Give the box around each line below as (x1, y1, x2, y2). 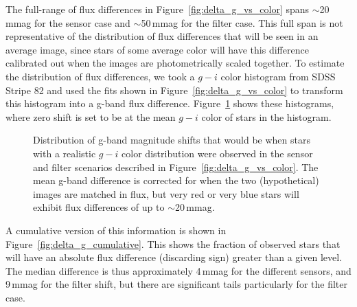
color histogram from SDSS (220, 69, 336, 83)
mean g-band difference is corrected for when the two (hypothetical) (33, 173, 319, 187)
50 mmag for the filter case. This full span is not (141, 15, 343, 30)
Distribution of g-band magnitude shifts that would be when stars (33, 133, 310, 147)
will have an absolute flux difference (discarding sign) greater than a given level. (5, 250, 342, 264)
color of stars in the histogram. (201, 109, 332, 124)
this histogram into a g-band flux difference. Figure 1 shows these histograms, (5, 96, 334, 111)
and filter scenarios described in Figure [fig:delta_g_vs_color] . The (33, 159, 319, 174)
